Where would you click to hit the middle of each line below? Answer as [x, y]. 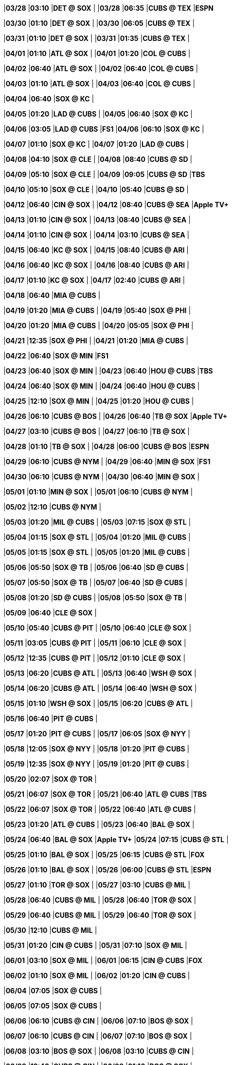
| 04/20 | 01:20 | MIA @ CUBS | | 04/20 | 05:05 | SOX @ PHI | [98, 325]
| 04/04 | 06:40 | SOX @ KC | [49, 99]
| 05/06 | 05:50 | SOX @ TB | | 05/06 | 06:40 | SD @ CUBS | [96, 567]
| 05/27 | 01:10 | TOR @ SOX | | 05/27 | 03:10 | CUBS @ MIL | [97, 885]
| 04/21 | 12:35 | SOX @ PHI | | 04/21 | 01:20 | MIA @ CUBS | [96, 341]
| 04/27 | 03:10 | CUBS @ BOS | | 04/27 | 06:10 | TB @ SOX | [97, 431]
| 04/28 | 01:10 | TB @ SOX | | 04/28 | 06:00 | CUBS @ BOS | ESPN [106, 446]
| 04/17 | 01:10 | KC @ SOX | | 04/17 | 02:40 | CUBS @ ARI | [94, 280]
